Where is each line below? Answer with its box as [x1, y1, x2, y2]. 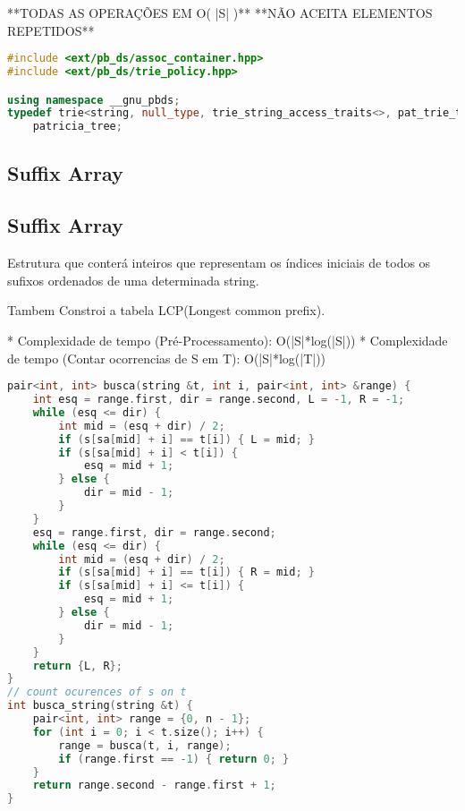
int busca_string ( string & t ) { [7, 699, 193, 713]
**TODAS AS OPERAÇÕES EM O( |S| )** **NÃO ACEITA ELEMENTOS [7, 4, 433, 21]
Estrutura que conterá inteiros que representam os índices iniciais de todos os [7, 253, 431, 272]
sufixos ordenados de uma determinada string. [7, 270, 259, 289]
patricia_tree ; [32, 120, 123, 133]
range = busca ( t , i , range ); [58, 738, 232, 752]
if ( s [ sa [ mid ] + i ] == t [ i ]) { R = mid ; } [58, 566, 315, 579]
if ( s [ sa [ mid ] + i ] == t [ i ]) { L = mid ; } [58, 432, 315, 446]
